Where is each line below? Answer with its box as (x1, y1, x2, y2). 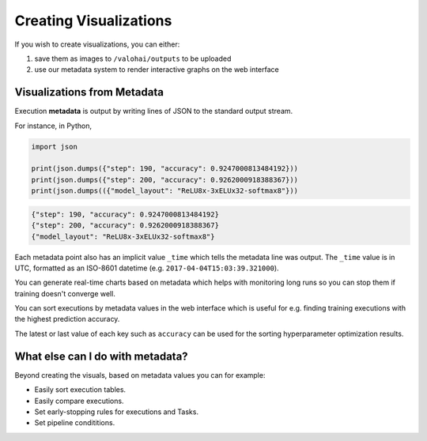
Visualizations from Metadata (14, 85, 164, 99)
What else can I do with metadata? (14, 349, 189, 363)
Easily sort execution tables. (34, 385, 127, 394)
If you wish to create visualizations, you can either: (14, 40, 180, 49)
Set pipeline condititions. (34, 418, 115, 428)
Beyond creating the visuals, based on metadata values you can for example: (14, 370, 266, 379)
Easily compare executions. (34, 396, 124, 405)
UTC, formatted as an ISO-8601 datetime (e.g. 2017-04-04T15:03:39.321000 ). (14, 263, 280, 273)
